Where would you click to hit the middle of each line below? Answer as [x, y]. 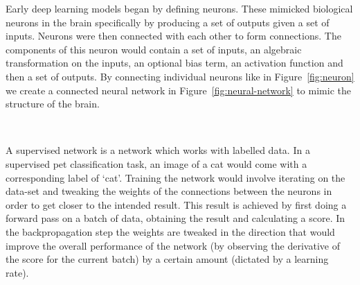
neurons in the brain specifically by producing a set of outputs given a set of [168, 22]
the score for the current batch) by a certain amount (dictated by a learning [167, 259]
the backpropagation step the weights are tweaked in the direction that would [170, 231]
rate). [17, 272]
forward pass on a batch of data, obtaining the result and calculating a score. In [175, 218]
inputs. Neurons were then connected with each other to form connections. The [173, 36]
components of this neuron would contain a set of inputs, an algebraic [154, 49]
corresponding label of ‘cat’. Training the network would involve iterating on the [175, 177]
